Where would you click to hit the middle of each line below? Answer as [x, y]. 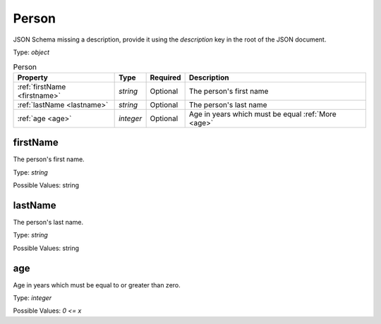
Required [165, 77]
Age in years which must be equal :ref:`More [262, 114]
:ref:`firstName [42, 87]
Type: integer [32, 298]
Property [33, 77]
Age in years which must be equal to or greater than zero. [97, 285]
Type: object [31, 52]
